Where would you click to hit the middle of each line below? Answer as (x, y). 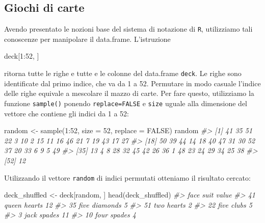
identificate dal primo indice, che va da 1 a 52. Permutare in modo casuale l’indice (132, 83)
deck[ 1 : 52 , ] (22, 56)
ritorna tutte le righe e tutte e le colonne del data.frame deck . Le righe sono (123, 73)
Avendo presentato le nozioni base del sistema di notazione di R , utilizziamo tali (128, 29)
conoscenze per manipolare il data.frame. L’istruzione (87, 39)
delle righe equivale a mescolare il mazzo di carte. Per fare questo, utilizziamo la (129, 93)
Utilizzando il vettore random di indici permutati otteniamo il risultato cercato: (127, 177)
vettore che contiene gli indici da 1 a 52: (67, 113)
